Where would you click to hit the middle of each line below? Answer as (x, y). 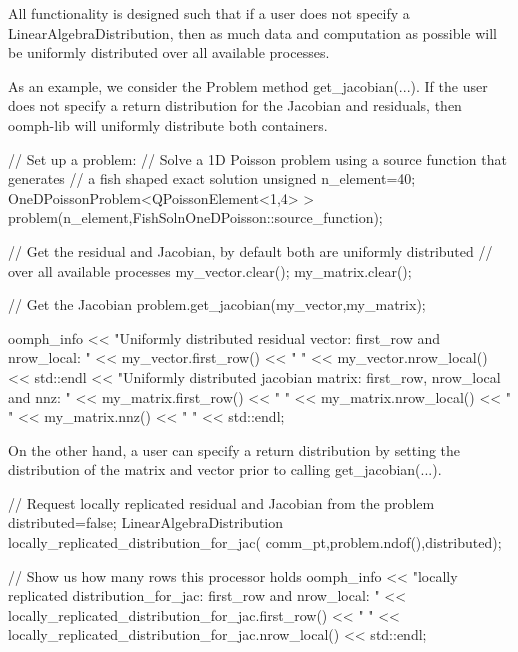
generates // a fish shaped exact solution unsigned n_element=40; (212, 178)
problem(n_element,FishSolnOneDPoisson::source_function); (195, 217)
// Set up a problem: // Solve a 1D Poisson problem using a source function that (257, 158)
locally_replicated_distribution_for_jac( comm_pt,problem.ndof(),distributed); (255, 542)
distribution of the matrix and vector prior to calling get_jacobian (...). (225, 469)
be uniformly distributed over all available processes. (169, 52)
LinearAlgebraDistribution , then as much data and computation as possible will (253, 32)
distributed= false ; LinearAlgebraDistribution (146, 522)
